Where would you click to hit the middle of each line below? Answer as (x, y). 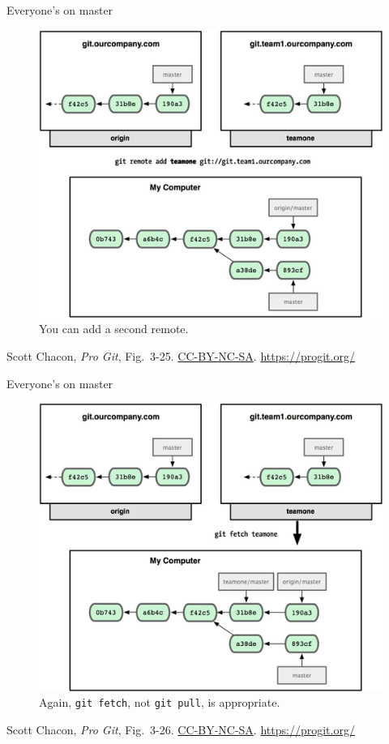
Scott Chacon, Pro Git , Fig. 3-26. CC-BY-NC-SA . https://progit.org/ (181, 729)
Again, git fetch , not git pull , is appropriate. (160, 702)
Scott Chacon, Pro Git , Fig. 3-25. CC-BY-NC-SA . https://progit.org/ (181, 356)
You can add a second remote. (114, 329)
